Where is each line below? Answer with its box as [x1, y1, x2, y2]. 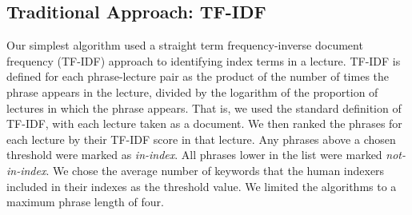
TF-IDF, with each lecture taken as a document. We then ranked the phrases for [6, 115, 402, 132]
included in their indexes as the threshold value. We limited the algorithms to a [6, 177, 397, 194]
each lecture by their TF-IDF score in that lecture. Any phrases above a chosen [6, 130, 396, 147]
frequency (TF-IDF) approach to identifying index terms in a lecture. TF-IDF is [6, 52, 401, 69]
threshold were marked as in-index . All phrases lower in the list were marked [6, 146, 382, 163]
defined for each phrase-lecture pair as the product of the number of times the [6, 68, 390, 85]
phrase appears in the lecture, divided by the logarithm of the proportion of [6, 83, 378, 100]
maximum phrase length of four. [6, 193, 164, 210]
